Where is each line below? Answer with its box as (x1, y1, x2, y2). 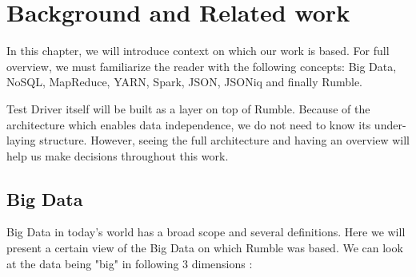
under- (374, 116, 406, 133)
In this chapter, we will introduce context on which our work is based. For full (6, 42, 390, 59)
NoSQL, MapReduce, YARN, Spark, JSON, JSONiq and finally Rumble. (6, 73, 363, 90)
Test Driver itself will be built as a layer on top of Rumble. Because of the (6, 100, 370, 117)
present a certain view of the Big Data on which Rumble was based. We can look (6, 239, 403, 256)
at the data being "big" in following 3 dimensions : (6, 255, 253, 271)
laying (6, 132, 36, 148)
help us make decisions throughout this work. (6, 147, 229, 164)
